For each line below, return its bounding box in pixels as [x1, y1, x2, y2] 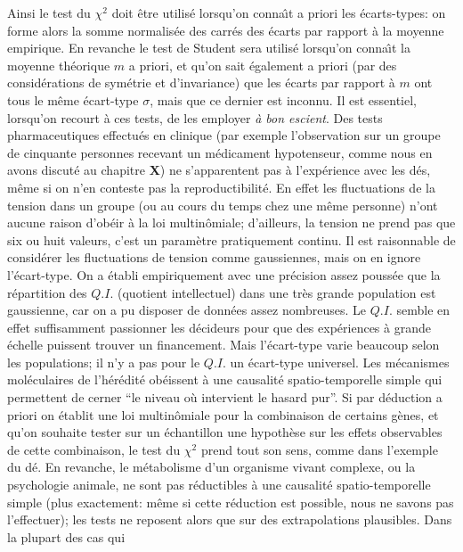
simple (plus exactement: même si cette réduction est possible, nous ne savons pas [7, 492, 454, 511]
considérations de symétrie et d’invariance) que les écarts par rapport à [7, 73, 395, 92]
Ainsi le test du [7, 4, 91, 21]
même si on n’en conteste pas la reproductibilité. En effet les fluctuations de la [7, 177, 435, 196]
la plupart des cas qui [7, 527, 126, 546]
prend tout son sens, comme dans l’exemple [200, 440, 438, 458]
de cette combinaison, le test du [7, 440, 181, 458]
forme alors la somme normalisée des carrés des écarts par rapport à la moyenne [7, 21, 444, 39]
